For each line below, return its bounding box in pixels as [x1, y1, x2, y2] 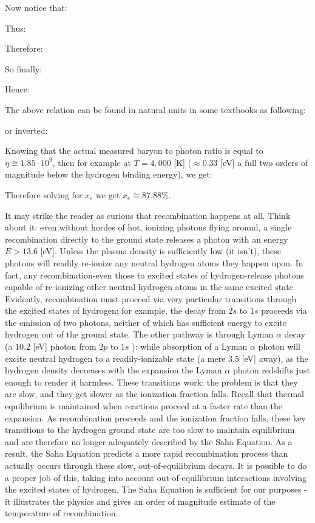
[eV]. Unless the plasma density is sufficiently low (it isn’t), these [40, 244, 282, 257]
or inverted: [5, 123, 48, 136]
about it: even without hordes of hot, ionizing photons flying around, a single [5, 221, 292, 234]
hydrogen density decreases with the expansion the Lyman [5, 364, 222, 376]
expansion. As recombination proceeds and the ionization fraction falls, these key [5, 411, 306, 424]
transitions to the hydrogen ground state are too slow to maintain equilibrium [5, 423, 295, 436]
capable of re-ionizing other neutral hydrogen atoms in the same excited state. [5, 280, 296, 293]
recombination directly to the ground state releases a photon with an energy [5, 232, 288, 245]
